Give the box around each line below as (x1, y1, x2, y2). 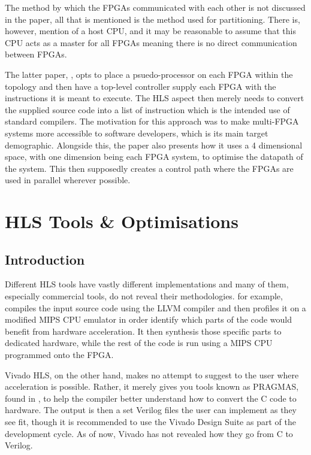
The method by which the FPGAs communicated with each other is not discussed (5, 1, 306, 13)
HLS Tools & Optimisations (5, 209, 238, 233)
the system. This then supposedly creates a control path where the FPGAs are (5, 162, 294, 174)
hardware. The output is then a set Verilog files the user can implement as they (5, 404, 297, 416)
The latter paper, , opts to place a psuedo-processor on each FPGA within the (5, 68, 293, 80)
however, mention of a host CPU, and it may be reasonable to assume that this (5, 25, 296, 37)
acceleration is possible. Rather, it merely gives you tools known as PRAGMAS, (5, 380, 299, 393)
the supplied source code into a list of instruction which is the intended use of (5, 103, 290, 116)
